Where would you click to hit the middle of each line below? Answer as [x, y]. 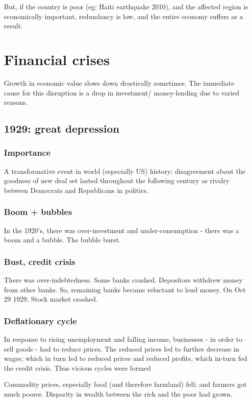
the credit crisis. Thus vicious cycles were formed [77, 367]
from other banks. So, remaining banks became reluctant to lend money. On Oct [125, 289]
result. [13, 26]
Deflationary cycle [40, 320]
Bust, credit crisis [40, 261]
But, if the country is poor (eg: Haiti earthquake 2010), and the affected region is [126, 6]
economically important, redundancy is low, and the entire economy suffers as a [124, 16]
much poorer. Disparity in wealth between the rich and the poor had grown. [118, 394]
